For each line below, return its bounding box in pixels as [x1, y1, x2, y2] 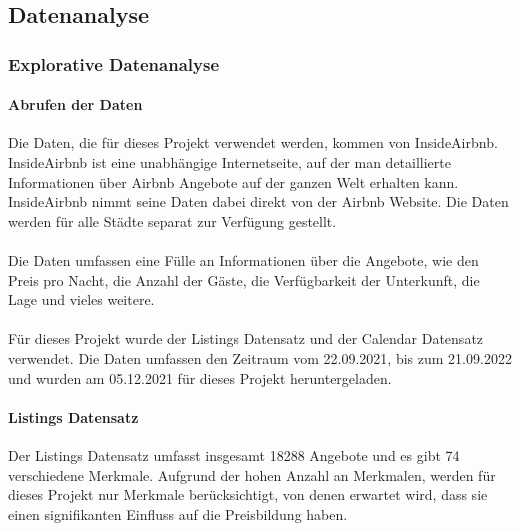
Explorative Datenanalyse [8, 51, 220, 76]
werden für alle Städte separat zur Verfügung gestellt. [8, 210, 337, 231]
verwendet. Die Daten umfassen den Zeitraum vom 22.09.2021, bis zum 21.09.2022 [8, 347, 512, 368]
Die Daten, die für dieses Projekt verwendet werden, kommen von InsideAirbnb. [8, 132, 498, 153]
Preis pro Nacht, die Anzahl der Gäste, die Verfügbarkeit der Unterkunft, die [8, 269, 480, 290]
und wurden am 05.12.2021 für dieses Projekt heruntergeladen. [8, 367, 392, 388]
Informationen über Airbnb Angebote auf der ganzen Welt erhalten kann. [8, 171, 459, 192]
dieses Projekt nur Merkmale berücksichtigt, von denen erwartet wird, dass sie [8, 484, 488, 505]
